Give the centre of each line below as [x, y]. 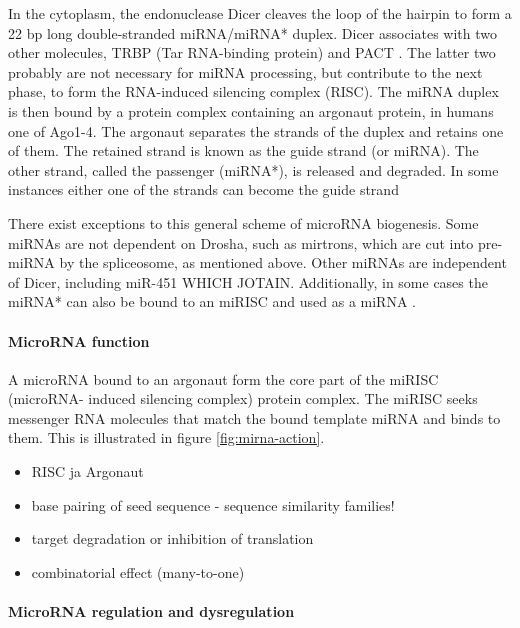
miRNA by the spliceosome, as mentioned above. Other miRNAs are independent [257, 262]
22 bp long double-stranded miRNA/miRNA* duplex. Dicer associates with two [253, 32]
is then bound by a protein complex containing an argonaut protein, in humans [251, 110]
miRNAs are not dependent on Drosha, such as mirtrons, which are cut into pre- [255, 242]
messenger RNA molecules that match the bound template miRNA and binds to [254, 417]
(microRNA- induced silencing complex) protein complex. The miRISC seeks [243, 398]
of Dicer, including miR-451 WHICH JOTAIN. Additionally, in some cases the [248, 281]
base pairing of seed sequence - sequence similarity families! [213, 504]
